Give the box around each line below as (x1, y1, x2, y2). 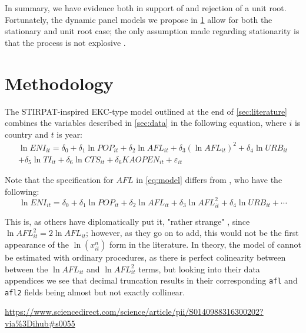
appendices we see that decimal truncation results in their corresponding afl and (5, 274, 298, 287)
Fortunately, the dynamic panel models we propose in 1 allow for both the (5, 13, 272, 25)
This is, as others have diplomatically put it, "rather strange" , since (5, 215, 250, 227)
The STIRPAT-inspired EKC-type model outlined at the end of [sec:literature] (5, 105, 287, 117)
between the (5, 262, 48, 275)
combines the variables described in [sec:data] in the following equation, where (5, 116, 287, 129)
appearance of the (5, 238, 69, 250)
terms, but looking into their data (138, 262, 260, 275)
